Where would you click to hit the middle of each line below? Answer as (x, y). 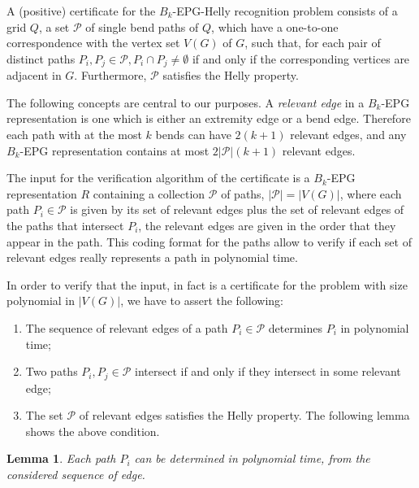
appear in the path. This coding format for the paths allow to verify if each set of (209, 241)
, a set (54, 26)
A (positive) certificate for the (81, 11)
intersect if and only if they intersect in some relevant (268, 371)
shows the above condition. (93, 431)
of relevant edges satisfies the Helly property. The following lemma (244, 415)
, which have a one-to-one (275, 26)
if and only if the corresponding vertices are (301, 58)
